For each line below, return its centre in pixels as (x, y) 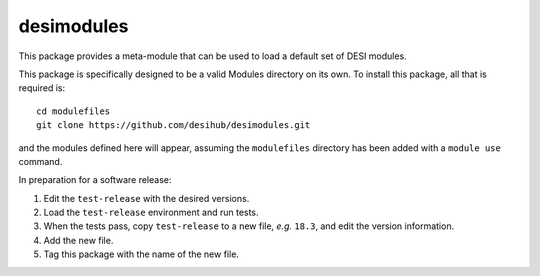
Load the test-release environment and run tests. (151, 212)
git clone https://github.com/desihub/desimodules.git (173, 125)
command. (40, 161)
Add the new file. (78, 240)
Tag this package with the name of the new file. (141, 254)
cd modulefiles (73, 111)
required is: (41, 88)
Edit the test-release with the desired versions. (146, 198)
